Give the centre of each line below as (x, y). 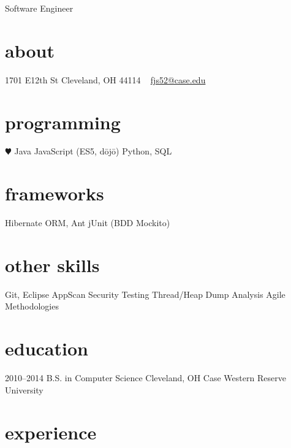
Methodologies (32, 306)
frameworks (55, 193)
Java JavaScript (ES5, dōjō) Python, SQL (93, 151)
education (47, 348)
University (24, 389)
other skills (52, 264)
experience (51, 432)
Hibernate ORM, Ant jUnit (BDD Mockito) (88, 223)
